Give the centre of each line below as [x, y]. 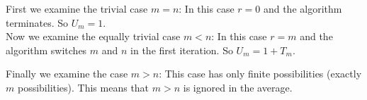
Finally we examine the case [67, 74]
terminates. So [37, 22]
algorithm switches [46, 50]
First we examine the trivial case [77, 8]
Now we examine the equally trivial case [93, 36]
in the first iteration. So [182, 50]
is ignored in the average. [238, 87]
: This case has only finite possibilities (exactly [260, 74]
